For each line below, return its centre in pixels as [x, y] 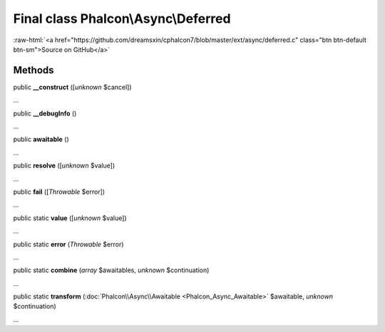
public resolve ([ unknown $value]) [64, 166]
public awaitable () [41, 140]
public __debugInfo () [45, 113]
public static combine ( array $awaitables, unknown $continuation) [111, 270]
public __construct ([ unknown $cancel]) [72, 87]
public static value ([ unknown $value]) [70, 218]
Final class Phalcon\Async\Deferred [122, 19]
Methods [34, 70]
